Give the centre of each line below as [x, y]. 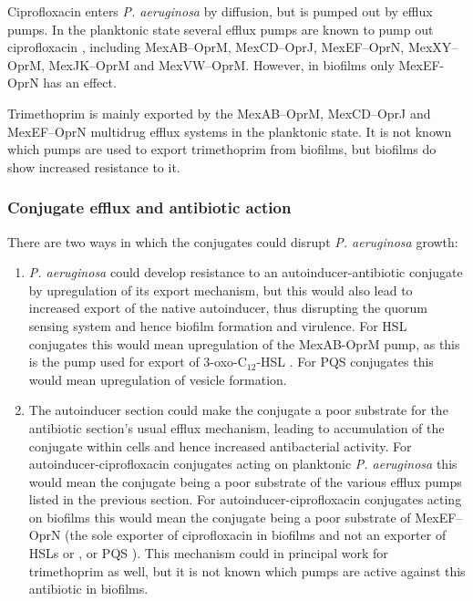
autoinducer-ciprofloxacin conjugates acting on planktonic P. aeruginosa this [243, 464]
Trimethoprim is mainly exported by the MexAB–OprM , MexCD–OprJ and [219, 113]
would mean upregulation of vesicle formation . [158, 379]
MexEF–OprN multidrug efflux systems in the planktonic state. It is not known [230, 131]
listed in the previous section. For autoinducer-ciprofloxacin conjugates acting [245, 499]
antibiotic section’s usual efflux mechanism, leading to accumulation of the [236, 427]
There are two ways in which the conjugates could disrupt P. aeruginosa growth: [233, 241]
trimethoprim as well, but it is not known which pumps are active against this [247, 570]
